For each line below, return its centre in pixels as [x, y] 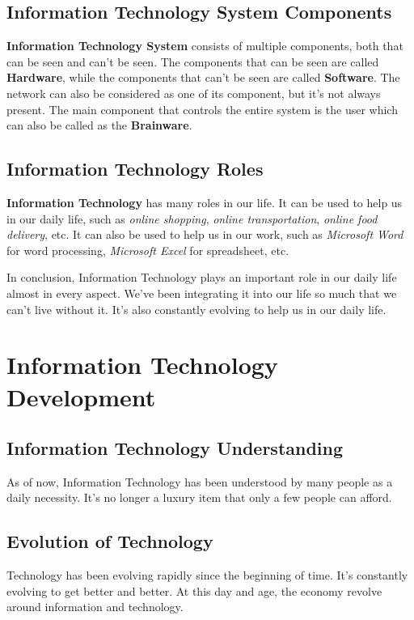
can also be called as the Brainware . [99, 125]
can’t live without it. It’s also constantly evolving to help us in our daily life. [196, 309]
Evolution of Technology [110, 541]
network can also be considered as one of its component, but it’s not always [194, 93]
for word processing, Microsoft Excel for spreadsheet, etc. [148, 250]
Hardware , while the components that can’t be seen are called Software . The [203, 77]
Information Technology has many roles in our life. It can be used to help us [205, 202]
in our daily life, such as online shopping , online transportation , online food [192, 218]
